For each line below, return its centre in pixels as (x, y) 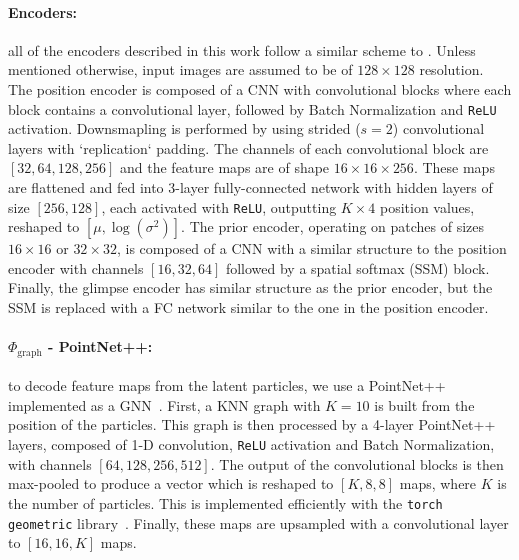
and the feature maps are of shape (225, 167)
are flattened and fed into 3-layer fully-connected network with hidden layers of (250, 187)
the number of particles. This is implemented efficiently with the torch (225, 502)
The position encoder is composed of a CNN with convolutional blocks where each (260, 88)
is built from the (424, 404)
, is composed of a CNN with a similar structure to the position (311, 248)
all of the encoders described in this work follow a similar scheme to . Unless (242, 49)
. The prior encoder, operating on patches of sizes (333, 226)
